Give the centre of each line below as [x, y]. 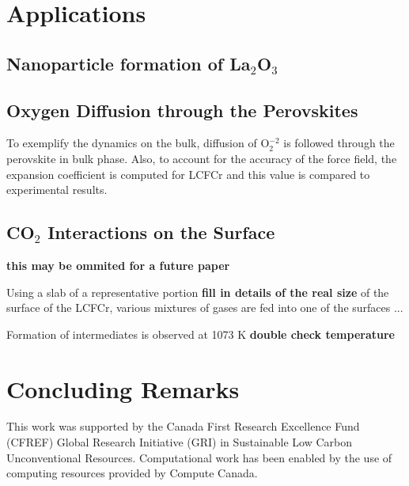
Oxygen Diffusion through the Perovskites [182, 110]
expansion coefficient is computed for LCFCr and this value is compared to [188, 174]
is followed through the [339, 143]
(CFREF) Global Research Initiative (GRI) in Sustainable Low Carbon [179, 442]
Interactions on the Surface [161, 232]
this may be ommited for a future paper [118, 265]
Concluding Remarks [123, 388]
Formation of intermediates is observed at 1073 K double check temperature [201, 334]
